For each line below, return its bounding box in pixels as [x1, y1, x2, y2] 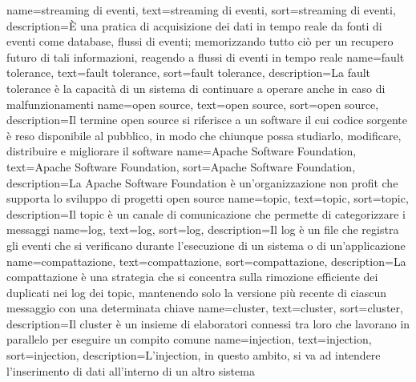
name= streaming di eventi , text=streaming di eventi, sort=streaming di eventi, [6, 2, 396, 18]
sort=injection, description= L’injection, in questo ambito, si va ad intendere [6, 347, 381, 364]
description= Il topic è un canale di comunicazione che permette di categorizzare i [6, 205, 406, 222]
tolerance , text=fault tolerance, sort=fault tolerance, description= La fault [6, 64, 371, 81]
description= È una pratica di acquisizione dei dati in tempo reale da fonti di [6, 17, 382, 34]
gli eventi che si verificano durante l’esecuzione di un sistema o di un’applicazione [6, 236, 406, 253]
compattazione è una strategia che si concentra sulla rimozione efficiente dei [6, 268, 378, 285]
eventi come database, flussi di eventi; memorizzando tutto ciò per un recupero [6, 33, 394, 50]
